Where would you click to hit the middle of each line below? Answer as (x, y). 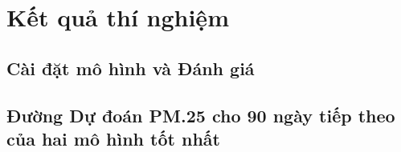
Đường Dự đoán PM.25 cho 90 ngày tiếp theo (201, 115)
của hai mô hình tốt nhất (113, 138)
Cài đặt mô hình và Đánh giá (131, 68)
